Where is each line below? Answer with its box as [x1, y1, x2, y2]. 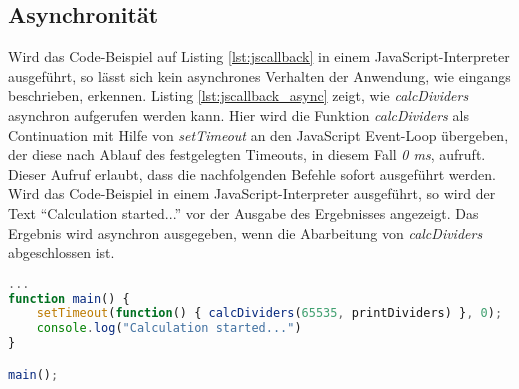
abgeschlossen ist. [8, 242, 115, 263]
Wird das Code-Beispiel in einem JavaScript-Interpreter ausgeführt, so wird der [8, 183, 496, 204]
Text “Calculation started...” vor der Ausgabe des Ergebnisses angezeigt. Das [8, 202, 479, 223]
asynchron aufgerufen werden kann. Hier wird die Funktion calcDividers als [8, 104, 469, 125]
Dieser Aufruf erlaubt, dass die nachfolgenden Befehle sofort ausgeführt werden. [8, 163, 496, 184]
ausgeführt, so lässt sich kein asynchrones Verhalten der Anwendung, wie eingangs [8, 65, 511, 86]
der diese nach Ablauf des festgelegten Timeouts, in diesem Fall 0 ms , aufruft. [8, 144, 486, 165]
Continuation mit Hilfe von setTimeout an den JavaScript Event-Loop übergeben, [8, 124, 509, 145]
